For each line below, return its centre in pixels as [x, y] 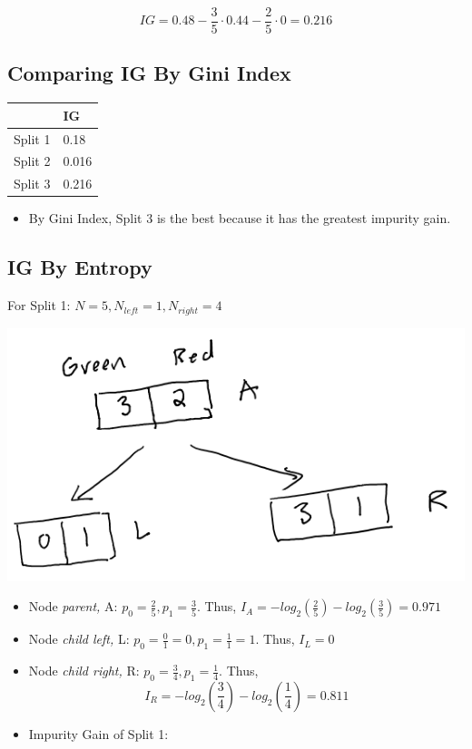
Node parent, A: [73, 606]
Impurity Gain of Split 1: [98, 733]
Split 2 [32, 161]
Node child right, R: [84, 671]
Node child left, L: [79, 639]
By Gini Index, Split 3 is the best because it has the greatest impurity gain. [240, 218]
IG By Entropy [80, 267]
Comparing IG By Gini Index [149, 73]
